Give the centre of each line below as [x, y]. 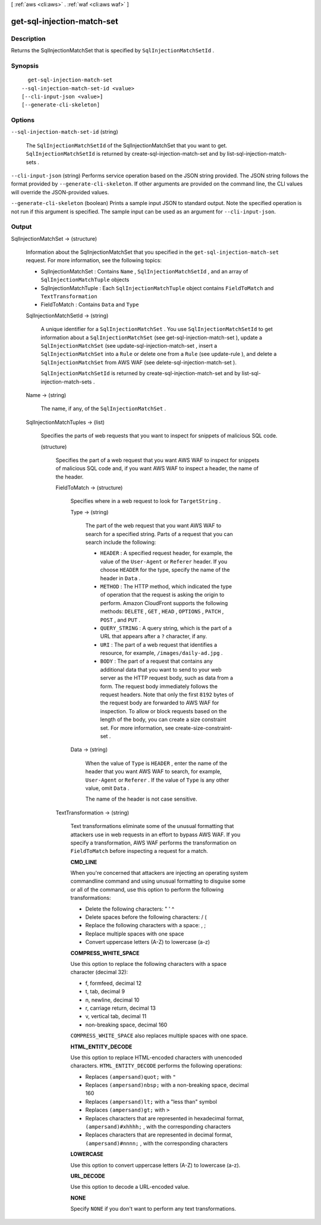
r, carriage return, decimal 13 [120, 1008]
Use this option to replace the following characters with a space [149, 963]
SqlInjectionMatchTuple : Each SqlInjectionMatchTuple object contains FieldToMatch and [157, 288]
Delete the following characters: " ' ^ [130, 909]
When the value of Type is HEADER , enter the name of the [156, 763]
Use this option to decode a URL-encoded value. [130, 1187]
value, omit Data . [107, 788]
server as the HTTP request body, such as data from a [167, 678]
